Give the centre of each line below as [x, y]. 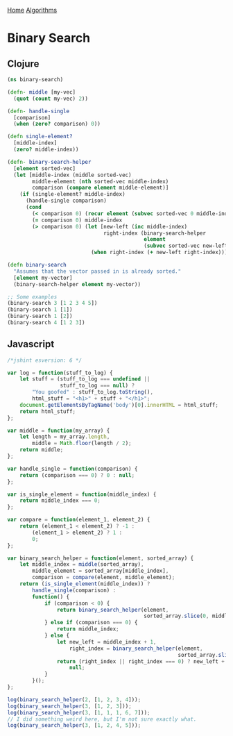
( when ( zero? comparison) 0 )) [57, 124]
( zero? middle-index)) [46, 149]
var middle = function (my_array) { [59, 430]
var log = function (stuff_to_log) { [60, 373]
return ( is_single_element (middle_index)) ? [85, 584]
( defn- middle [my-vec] [42, 92]
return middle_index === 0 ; [60, 501]
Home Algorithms [32, 10]
